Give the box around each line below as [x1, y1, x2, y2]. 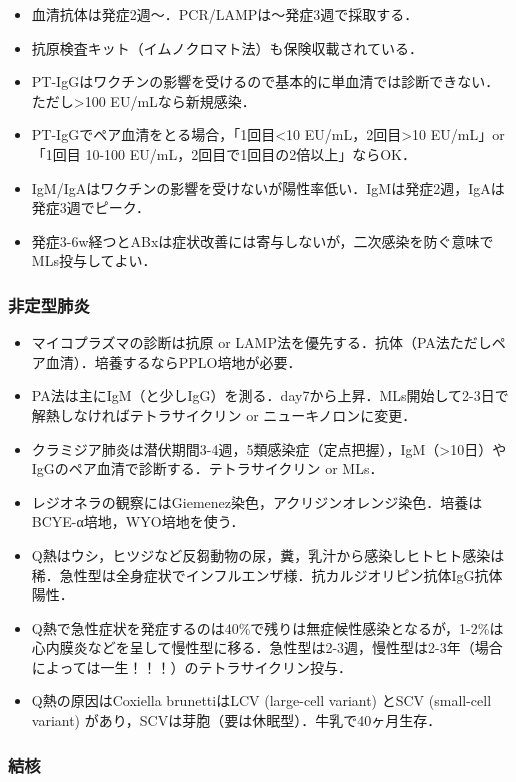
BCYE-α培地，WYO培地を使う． [31, 511, 245, 532]
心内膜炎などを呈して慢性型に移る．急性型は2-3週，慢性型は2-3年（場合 [31, 637, 503, 658]
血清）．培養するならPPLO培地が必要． [45, 351, 302, 372]
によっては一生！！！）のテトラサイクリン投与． [31, 656, 353, 677]
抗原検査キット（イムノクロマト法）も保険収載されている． [31, 37, 424, 58]
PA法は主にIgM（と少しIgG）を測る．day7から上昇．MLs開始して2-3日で [31, 385, 509, 406]
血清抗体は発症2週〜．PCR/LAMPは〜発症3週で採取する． [31, 4, 419, 24]
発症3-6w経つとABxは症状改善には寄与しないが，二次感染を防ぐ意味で [31, 230, 494, 251]
